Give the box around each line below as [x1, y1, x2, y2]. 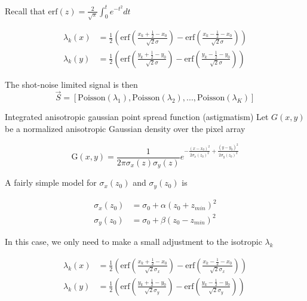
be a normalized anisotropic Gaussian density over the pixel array [5, 122, 245, 134]
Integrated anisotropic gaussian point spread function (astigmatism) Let [5, 110, 269, 123]
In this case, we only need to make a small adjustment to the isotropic [5, 235, 262, 248]
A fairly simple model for [5, 176, 97, 189]
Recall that [5, 4, 45, 17]
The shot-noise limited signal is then [5, 78, 138, 90]
